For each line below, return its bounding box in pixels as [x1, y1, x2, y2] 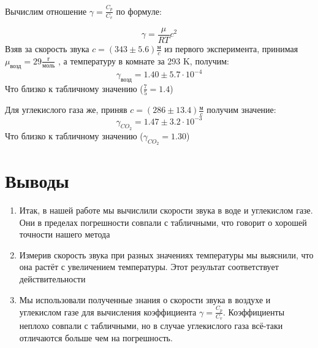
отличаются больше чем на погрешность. [19, 331, 173, 344]
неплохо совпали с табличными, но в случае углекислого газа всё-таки [19, 319, 283, 332]
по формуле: [116, 4, 162, 17]
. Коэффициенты [223, 305, 285, 318]
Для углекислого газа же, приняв [5, 103, 127, 116]
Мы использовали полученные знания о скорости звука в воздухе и [19, 293, 271, 306]
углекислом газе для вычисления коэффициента [19, 305, 197, 318]
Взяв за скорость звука [5, 42, 89, 55]
